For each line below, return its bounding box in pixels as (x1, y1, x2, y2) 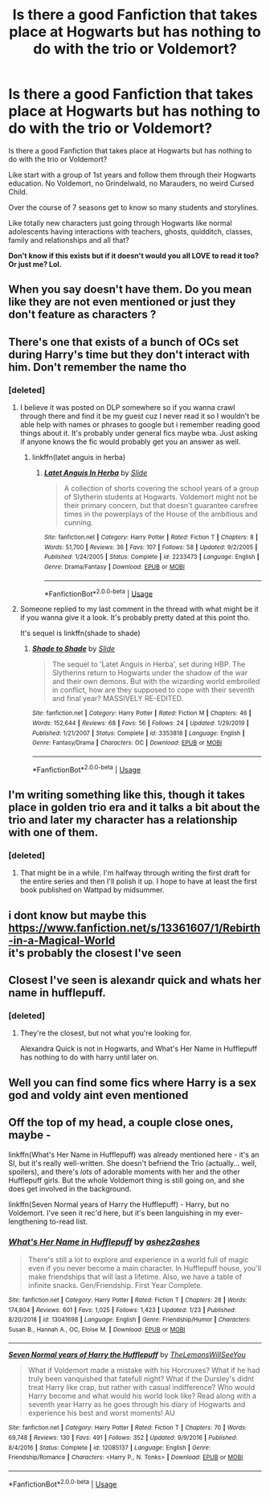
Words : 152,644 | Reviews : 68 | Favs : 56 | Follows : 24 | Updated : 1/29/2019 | (31, 719, 249, 727)
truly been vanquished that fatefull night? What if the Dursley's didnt (27, 1374, 255, 1384)
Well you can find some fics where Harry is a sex (8, 1076, 257, 1089)
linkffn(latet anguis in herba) (31, 453, 126, 462)
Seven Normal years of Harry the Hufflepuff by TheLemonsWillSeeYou (8, 1350, 247, 1360)
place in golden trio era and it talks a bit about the (8, 800, 260, 814)
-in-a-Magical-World (8, 933, 116, 947)
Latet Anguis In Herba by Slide (43, 468, 148, 478)
